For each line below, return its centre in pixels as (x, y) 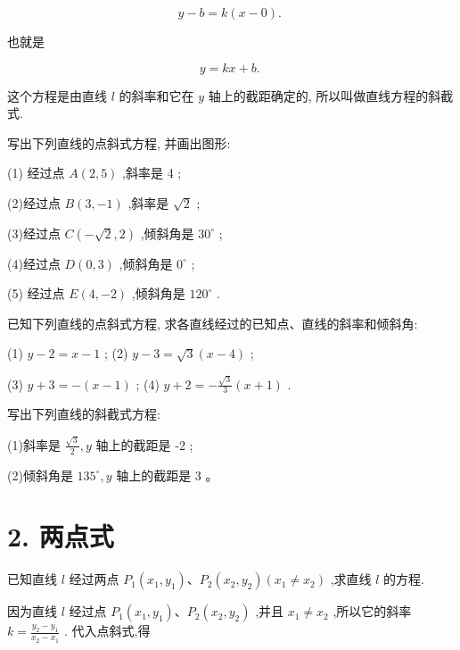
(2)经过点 (34, 202)
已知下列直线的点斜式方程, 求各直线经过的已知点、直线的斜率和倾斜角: (213, 323)
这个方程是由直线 (57, 95)
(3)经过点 (34, 233)
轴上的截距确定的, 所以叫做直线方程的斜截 (331, 95)
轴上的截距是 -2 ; (144, 444)
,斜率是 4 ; (152, 173)
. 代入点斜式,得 (107, 631)
